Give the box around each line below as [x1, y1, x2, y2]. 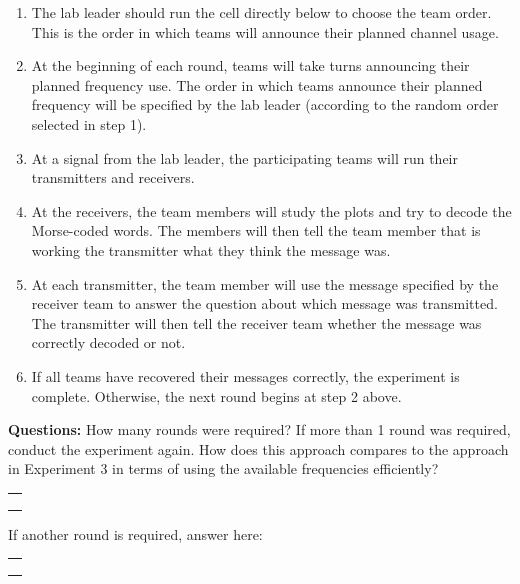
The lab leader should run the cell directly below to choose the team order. [31, 2, 492, 22]
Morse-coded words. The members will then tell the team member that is [31, 220, 481, 241]
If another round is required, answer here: [8, 523, 263, 544]
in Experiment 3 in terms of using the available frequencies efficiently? [8, 458, 439, 479]
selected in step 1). [31, 113, 147, 134]
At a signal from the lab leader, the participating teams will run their [31, 147, 458, 168]
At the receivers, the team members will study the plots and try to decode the [31, 200, 512, 221]
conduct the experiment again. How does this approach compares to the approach [8, 438, 509, 459]
